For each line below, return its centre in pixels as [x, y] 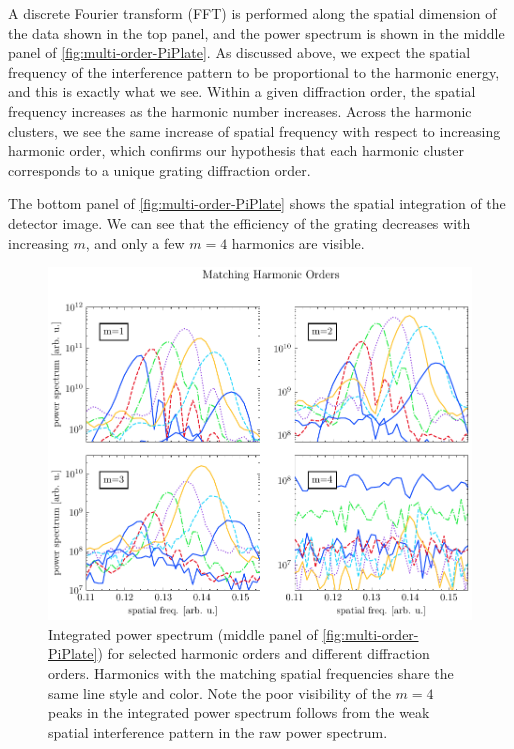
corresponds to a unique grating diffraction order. [159, 169]
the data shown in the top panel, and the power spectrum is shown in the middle [256, 32]
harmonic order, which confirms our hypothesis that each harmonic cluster [236, 150]
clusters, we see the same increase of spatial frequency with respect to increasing [254, 130]
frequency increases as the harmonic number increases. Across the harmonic [240, 110]
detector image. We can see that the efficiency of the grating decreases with [239, 222]
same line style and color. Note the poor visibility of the [219, 692]
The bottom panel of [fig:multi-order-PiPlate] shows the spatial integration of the [257, 203]
